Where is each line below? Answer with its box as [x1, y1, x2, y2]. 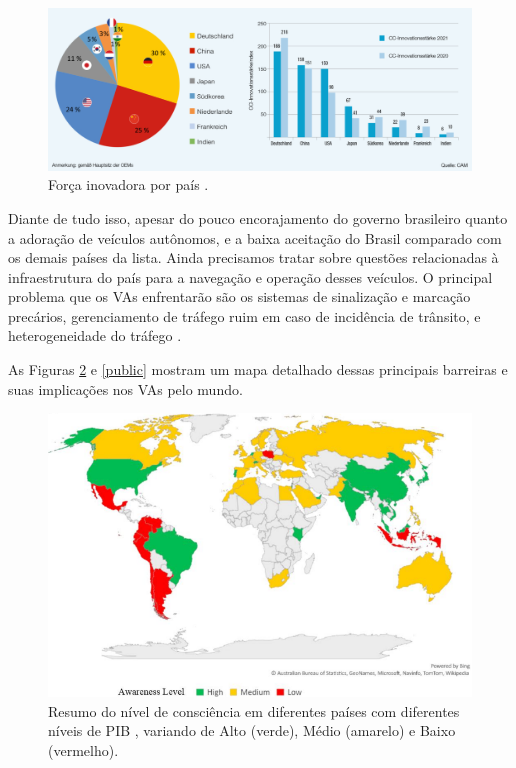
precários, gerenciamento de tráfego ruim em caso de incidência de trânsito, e [8, 305, 481, 326]
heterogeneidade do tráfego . [8, 325, 182, 346]
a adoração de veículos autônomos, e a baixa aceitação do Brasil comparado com [8, 227, 502, 248]
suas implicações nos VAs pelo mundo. [8, 378, 243, 399]
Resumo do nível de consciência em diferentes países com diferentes [48, 700, 460, 721]
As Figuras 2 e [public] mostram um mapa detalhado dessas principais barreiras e [8, 359, 508, 380]
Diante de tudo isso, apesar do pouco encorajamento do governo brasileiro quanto [8, 207, 508, 228]
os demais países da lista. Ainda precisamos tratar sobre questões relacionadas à [8, 247, 499, 268]
